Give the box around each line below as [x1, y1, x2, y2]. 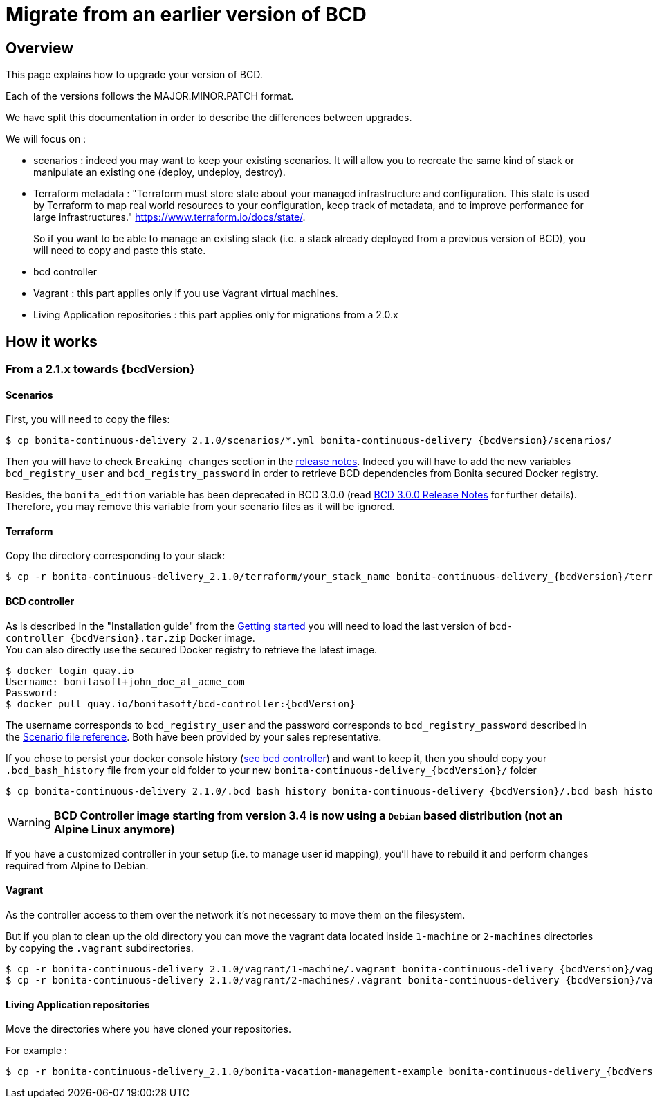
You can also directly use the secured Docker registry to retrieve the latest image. [6, 643, 378, 655]
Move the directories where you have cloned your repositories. [6, 1023, 291, 1035]
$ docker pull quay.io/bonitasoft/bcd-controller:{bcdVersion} [6, 698, 356, 709]
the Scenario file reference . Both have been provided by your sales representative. [6, 730, 382, 743]
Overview [6, 39, 74, 57]
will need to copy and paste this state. [33, 244, 206, 257]
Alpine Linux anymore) [53, 822, 175, 836]
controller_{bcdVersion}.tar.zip [6, 632, 187, 644]
